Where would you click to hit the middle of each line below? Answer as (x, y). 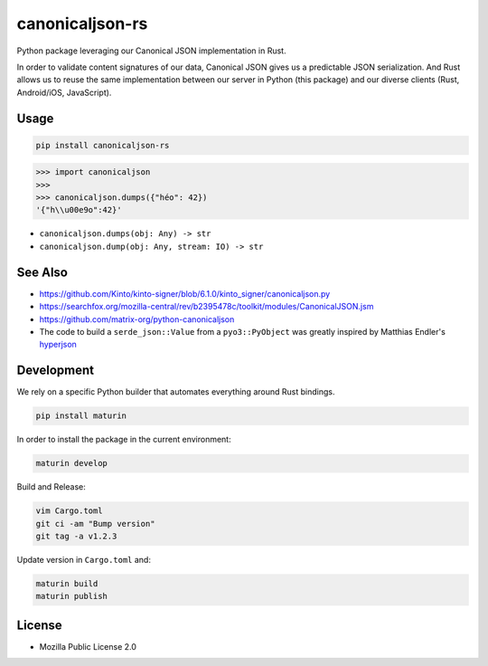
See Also (42, 272)
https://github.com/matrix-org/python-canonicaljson (137, 319)
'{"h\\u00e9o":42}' (79, 210)
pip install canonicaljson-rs (103, 145)
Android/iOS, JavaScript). (64, 92)
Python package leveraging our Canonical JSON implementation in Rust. (151, 51)
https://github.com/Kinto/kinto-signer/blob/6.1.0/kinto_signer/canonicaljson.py (185, 293)
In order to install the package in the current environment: (124, 440)
